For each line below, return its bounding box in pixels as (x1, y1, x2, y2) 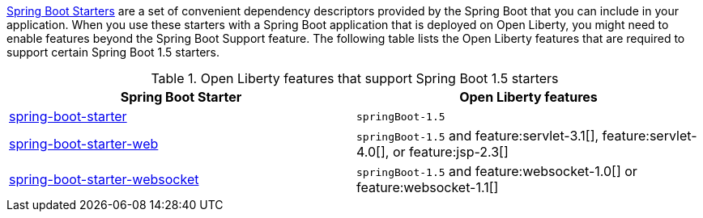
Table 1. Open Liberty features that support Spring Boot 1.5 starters (151, 70, 559, 86)
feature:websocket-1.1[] (356, 179, 499, 195)
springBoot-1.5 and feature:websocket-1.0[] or (356, 163, 637, 179)
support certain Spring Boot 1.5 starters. (6, 45, 220, 59)
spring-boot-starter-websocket (9, 171, 199, 187)
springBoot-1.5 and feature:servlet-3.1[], (356, 128, 599, 144)
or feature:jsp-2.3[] (392, 144, 509, 160)
